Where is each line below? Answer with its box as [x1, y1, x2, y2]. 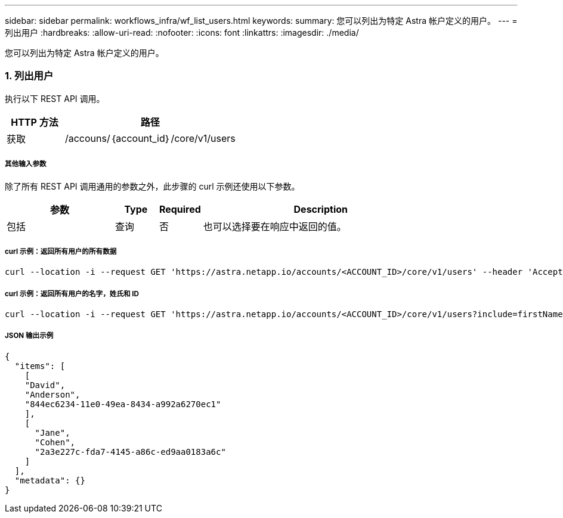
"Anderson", [24, 389, 81, 399]
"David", [24, 380, 66, 390]
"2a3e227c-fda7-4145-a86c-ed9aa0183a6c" [35, 446, 226, 457]
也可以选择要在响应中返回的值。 [203, 220, 347, 232]
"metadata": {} [14, 475, 85, 485]
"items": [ [14, 361, 66, 371]
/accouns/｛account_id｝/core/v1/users [64, 132, 236, 144]
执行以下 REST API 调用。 [5, 93, 105, 104]
